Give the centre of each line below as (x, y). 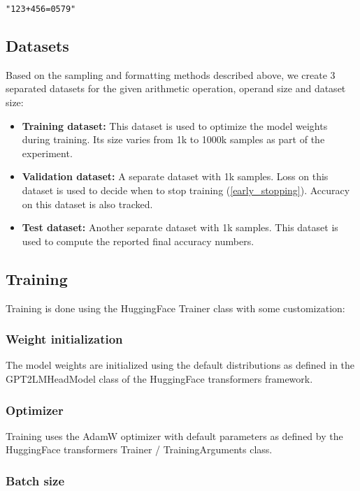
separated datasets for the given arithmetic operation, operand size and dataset (176, 88)
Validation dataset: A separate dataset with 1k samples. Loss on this (175, 176)
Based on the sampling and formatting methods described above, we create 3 (171, 74)
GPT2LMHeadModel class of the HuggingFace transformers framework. (159, 379)
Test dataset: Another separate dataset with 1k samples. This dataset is (180, 227)
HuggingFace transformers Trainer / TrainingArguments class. (139, 449)
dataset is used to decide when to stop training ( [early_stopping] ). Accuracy (186, 190)
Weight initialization (64, 339)
